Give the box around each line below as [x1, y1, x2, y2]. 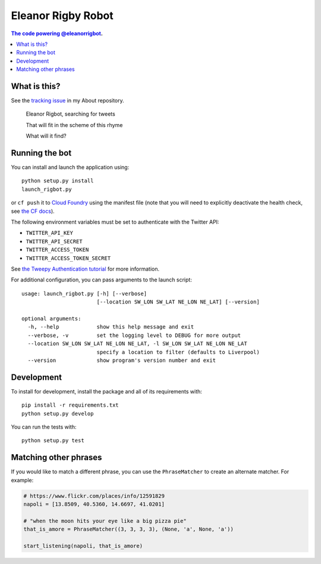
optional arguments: [21, 315, 81, 322]
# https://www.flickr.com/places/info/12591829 [23, 492, 165, 499]
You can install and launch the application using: [11, 164, 130, 171]
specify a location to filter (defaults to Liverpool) [96, 349, 260, 355]
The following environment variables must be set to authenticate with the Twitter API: [11, 218, 219, 226]
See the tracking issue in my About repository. [11, 97, 124, 104]
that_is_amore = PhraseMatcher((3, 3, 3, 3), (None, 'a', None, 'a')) [23, 526, 234, 533]
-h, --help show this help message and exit [27, 324, 194, 330]
